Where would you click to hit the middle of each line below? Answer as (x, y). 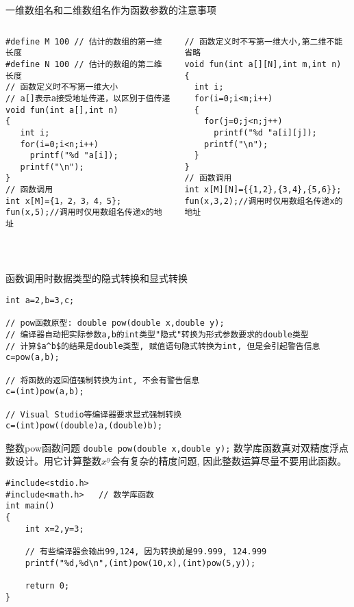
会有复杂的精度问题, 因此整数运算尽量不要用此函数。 (229, 461)
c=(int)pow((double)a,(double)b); (84, 426)
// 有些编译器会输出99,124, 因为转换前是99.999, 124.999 (146, 552)
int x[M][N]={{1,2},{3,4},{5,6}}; (263, 190)
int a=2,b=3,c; (40, 300)
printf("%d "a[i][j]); (265, 132)
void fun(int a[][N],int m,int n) (263, 64)
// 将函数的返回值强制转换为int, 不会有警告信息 (103, 380)
